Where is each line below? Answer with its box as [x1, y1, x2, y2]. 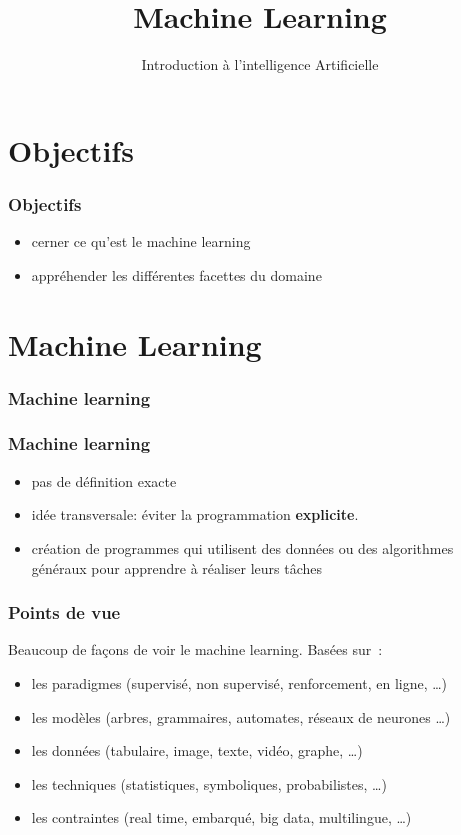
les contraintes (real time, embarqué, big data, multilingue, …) [31, 807, 412, 828]
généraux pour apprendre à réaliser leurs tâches [31, 557, 323, 578]
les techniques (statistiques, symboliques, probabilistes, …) [31, 773, 387, 794]
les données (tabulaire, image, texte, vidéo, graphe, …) [31, 740, 363, 761]
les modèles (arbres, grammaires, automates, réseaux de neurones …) [31, 706, 451, 727]
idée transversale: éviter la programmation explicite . [31, 504, 359, 525]
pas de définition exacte [31, 470, 177, 491]
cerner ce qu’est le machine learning [31, 231, 251, 252]
